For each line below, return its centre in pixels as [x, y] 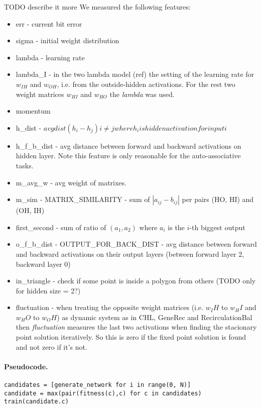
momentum [33, 111]
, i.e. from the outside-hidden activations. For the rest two [146, 84]
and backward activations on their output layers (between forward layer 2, [130, 253]
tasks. [25, 165]
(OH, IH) [30, 210]
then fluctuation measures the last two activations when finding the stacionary [136, 327]
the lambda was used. [142, 94]
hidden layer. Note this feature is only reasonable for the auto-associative [128, 156]
